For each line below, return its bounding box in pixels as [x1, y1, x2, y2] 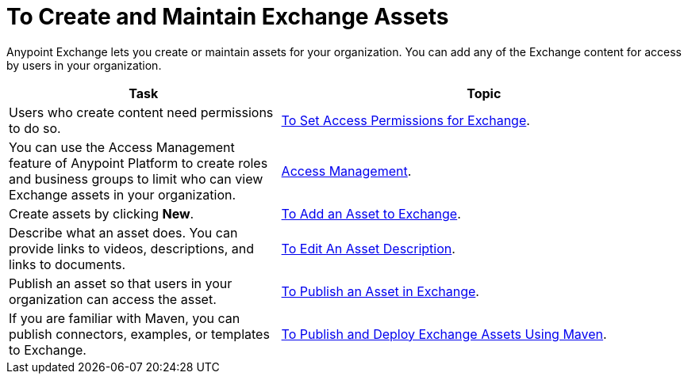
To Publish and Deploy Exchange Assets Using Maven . [281, 325, 607, 342]
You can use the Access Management [9, 139, 235, 155]
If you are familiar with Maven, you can [9, 310, 240, 326]
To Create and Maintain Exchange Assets [6, 3, 449, 30]
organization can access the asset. [9, 291, 217, 307]
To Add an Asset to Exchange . [281, 205, 461, 222]
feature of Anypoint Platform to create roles [9, 154, 268, 171]
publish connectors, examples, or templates [9, 325, 270, 342]
